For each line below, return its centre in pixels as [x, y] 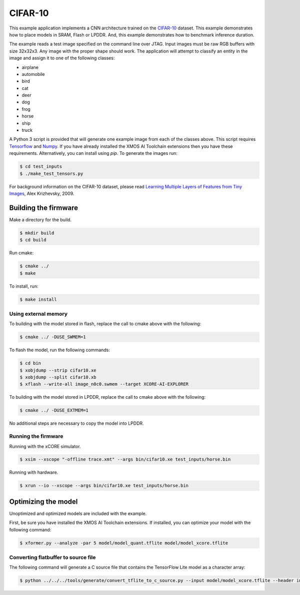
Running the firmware [36, 436]
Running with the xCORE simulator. [45, 446]
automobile [33, 74]
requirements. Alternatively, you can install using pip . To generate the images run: [93, 153]
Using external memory [38, 314]
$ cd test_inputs [41, 167]
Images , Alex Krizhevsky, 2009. [42, 193]
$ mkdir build [37, 233]
